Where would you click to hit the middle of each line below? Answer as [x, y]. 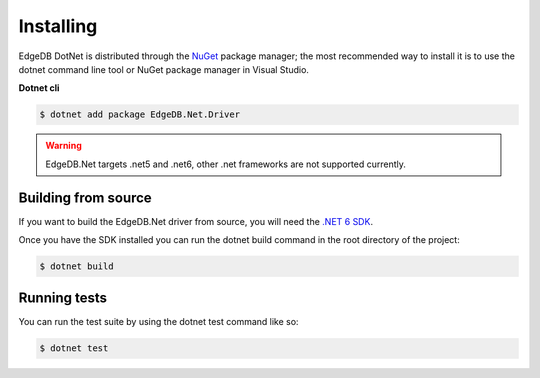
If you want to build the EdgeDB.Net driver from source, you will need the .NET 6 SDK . [196, 221]
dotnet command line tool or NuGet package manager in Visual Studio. [164, 69]
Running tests [63, 298]
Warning [63, 146]
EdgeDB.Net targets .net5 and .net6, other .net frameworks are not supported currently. [226, 164]
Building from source [85, 197]
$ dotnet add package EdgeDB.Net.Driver [139, 114]
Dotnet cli [39, 88]
